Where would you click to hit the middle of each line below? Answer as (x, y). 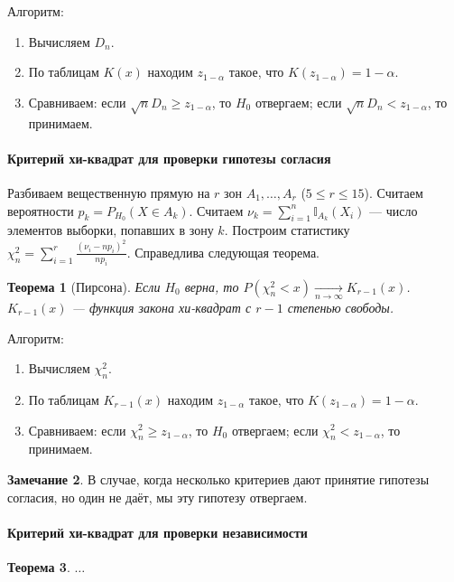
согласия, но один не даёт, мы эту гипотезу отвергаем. (158, 497)
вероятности (41, 210)
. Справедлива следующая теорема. (223, 252)
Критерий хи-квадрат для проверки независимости (158, 532)
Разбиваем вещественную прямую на (109, 192)
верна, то (212, 286)
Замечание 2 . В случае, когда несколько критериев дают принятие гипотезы (218, 479)
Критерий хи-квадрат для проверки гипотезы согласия (169, 158)
